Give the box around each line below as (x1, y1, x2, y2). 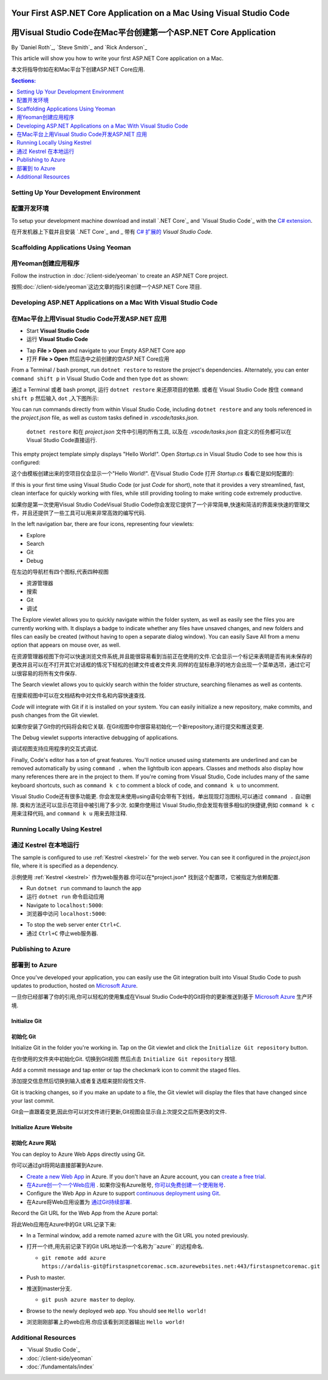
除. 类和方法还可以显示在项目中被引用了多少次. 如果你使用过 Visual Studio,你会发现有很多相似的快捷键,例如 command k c (11, 801, 315, 809)
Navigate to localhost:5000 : (26, 902, 103, 909)
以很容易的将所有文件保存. (11, 670, 77, 677)
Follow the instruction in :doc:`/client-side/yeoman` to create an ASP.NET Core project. (11, 272, 228, 279)
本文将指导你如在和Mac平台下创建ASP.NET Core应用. (11, 66, 145, 73)
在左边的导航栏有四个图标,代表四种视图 (11, 568, 109, 576)
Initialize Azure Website (11, 1124, 73, 1131)
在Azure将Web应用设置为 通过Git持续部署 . (26, 1198, 132, 1205)
